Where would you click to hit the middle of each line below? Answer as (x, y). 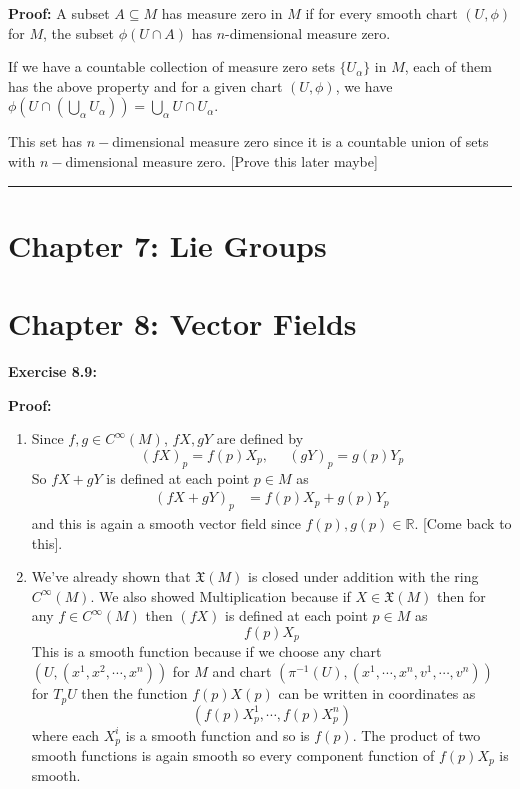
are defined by (260, 438)
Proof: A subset (59, 13)
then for (461, 595)
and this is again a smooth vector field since (166, 523)
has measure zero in (222, 13)
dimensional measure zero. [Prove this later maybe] (221, 160)
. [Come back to (463, 523)
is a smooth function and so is (217, 734)
